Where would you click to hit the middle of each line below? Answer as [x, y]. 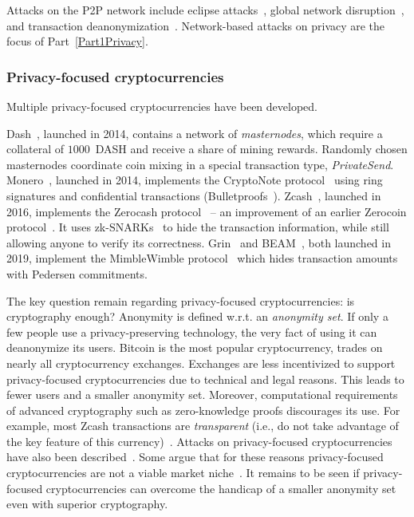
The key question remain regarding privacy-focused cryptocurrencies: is [181, 300]
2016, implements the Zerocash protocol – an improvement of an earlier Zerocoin [207, 211]
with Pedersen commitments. [77, 273]
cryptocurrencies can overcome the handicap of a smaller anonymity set [221, 488]
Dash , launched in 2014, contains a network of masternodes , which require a [195, 133]
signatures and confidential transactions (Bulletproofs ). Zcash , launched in [194, 195]
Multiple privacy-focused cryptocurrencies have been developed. [162, 106]
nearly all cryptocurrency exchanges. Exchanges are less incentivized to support [201, 363]
